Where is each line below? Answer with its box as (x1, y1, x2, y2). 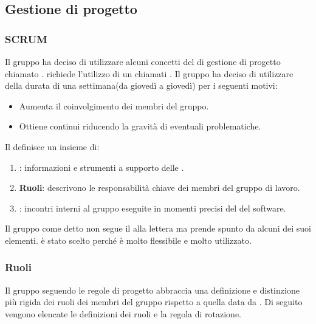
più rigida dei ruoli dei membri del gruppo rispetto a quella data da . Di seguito (5, 295, 303, 308)
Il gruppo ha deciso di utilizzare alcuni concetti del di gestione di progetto (5, 55, 281, 67)
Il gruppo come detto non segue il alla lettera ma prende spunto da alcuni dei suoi (5, 222, 311, 235)
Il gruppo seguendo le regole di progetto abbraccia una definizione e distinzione (5, 283, 300, 296)
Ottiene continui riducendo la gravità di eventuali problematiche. (19, 120, 261, 133)
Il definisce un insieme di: (5, 140, 100, 153)
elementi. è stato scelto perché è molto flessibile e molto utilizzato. (5, 233, 252, 246)
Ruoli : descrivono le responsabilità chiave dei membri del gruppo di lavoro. (19, 181, 300, 194)
